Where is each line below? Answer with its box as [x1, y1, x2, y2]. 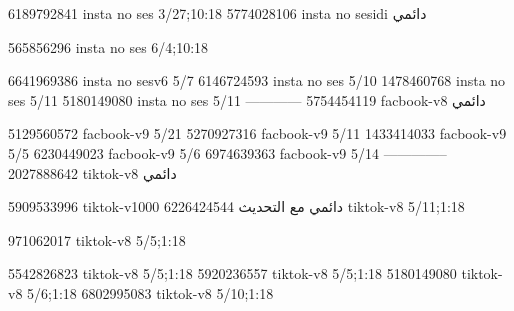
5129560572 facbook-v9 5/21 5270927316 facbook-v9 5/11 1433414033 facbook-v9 [8, 123, 507, 144]
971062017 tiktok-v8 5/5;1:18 [8, 229, 186, 250]
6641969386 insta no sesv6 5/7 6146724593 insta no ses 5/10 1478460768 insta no [8, 70, 506, 91]
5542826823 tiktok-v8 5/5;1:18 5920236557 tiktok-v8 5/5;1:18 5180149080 [8, 263, 457, 284]
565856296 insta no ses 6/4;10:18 [8, 36, 209, 57]
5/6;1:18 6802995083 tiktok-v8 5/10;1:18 [27, 282, 274, 303]
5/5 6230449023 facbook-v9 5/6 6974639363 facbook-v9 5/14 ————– [8, 142, 447, 163]
